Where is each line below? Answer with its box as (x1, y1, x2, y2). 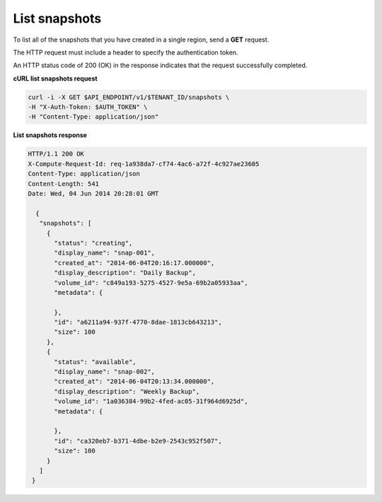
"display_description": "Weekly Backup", (54, 387, 200, 395)
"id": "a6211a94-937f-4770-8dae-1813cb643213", (54, 318, 222, 327)
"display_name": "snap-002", (54, 368, 156, 376)
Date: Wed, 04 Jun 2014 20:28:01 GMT (28, 189, 159, 198)
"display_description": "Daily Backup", (54, 269, 196, 277)
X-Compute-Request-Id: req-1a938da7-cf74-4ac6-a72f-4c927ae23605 (28, 160, 260, 168)
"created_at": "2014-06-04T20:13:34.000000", (54, 378, 215, 385)
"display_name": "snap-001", (54, 249, 156, 257)
